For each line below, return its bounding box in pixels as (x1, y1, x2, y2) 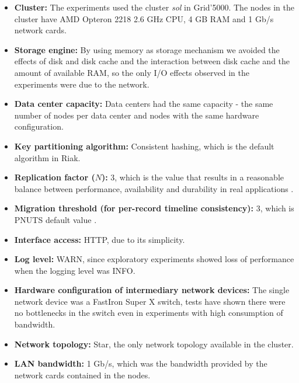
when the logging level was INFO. (14, 264, 135, 276)
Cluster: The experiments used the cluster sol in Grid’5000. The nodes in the (14, 1, 294, 13)
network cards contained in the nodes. (14, 368, 151, 381)
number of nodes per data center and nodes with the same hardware (14, 109, 259, 121)
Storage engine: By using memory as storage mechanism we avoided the (14, 43, 280, 55)
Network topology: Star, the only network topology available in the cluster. (14, 337, 294, 350)
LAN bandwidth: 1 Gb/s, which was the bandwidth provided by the (14, 357, 267, 370)
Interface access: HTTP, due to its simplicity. (14, 233, 185, 245)
